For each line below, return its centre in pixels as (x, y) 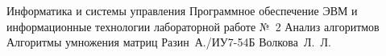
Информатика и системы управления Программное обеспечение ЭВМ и (182, 10)
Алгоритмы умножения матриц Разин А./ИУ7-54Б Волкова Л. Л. (169, 42)
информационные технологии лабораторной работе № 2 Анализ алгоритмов (193, 26)
